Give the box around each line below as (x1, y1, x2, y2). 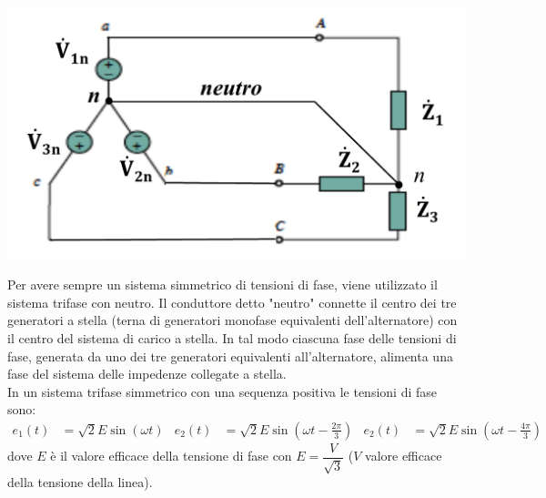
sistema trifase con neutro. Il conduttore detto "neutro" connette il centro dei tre (7, 292, 457, 311)
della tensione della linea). (7, 473, 153, 492)
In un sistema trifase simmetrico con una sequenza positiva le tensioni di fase (7, 381, 437, 401)
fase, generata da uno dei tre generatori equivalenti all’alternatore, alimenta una (7, 346, 453, 365)
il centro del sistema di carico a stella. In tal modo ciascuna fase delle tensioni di (7, 328, 457, 347)
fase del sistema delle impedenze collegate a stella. (7, 364, 287, 383)
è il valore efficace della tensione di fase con (50, 446, 292, 465)
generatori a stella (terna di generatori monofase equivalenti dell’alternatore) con (7, 310, 458, 330)
